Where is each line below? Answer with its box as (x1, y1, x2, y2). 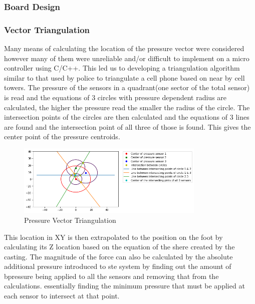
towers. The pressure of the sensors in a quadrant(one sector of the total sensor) (4, 82, 250, 93)
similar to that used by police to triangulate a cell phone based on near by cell (4, 72, 245, 83)
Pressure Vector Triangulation (24, 214, 116, 225)
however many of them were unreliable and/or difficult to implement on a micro (4, 53, 249, 63)
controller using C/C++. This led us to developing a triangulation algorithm (4, 63, 240, 73)
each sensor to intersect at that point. (4, 290, 120, 301)
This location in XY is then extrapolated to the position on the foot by (4, 231, 223, 242)
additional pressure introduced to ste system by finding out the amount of (4, 261, 231, 271)
